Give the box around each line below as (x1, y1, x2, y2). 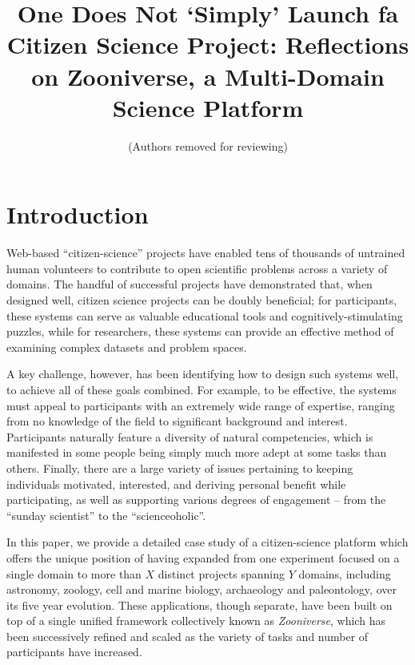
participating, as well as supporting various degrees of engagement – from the (6, 491, 386, 508)
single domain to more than (6, 565, 142, 582)
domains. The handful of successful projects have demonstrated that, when (6, 276, 373, 292)
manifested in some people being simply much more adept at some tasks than (6, 444, 387, 461)
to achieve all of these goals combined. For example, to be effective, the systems (6, 381, 397, 397)
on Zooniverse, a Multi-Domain (31, 59, 385, 92)
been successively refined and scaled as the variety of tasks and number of (6, 627, 369, 644)
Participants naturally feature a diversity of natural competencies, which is (6, 428, 373, 445)
